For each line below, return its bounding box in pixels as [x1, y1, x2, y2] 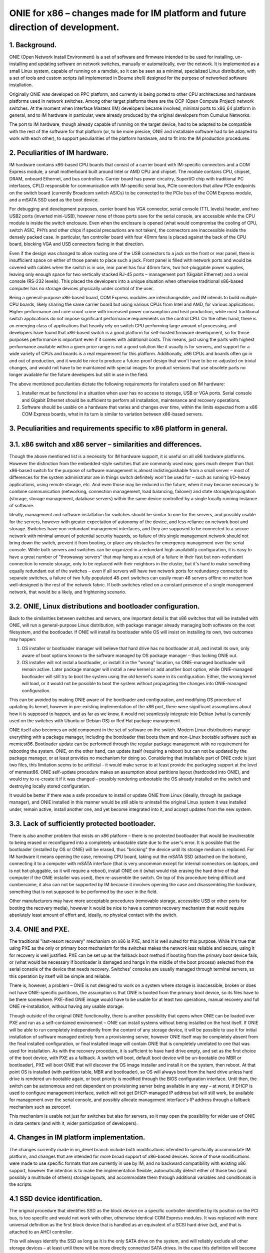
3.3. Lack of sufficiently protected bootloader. [9, 819, 156, 828]
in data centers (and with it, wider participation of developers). [9, 1120, 138, 1126]
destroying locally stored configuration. [9, 783, 90, 789]
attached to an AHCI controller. [9, 1228, 73, 1235]
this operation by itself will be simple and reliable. [9, 973, 111, 979]
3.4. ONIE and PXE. [9, 925, 70, 933]
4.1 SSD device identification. [9, 1194, 102, 1203]
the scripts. [9, 1181, 32, 1187]
